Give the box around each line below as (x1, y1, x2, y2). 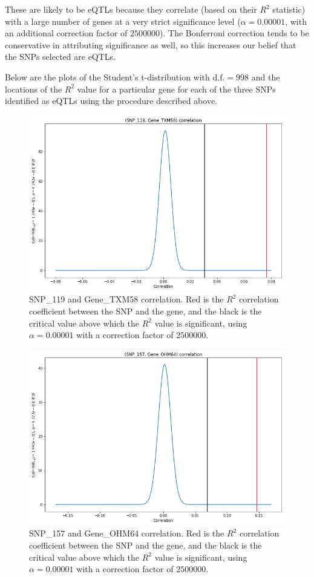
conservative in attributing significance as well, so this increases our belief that (5, 38, 296, 51)
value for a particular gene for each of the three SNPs (77, 82, 276, 95)
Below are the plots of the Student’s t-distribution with (5, 70, 210, 83)
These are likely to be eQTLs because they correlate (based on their (5, 3, 257, 15)
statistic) (272, 3, 306, 15)
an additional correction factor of (5, 27, 128, 39)
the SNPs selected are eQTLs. (5, 50, 116, 63)
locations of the (5, 82, 62, 95)
